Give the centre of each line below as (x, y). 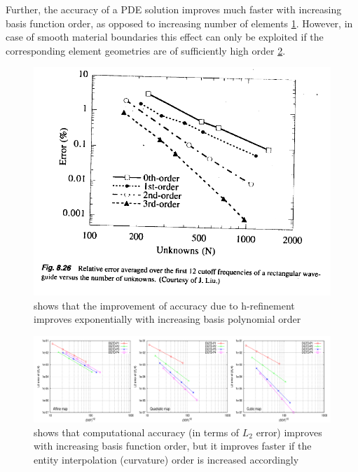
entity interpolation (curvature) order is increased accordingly (166, 459)
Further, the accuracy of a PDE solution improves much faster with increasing (174, 9)
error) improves (289, 432)
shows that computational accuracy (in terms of (137, 432)
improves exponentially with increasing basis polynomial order (167, 319)
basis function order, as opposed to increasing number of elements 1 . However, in (179, 23)
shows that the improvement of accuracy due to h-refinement (164, 305)
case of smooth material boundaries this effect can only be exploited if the (165, 37)
